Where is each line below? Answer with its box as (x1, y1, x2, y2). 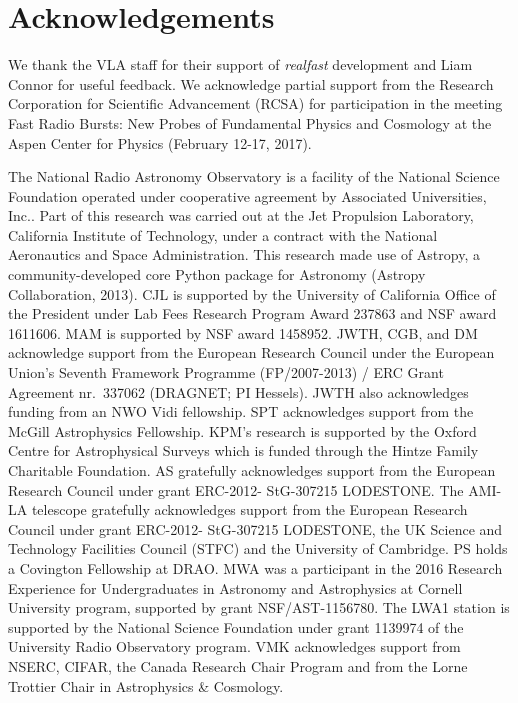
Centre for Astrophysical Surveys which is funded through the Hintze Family (8, 440, 479, 461)
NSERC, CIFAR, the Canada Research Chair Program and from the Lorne (8, 655, 468, 676)
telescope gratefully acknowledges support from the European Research (31, 499, 468, 520)
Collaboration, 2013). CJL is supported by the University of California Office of (8, 283, 496, 304)
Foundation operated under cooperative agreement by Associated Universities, (8, 185, 487, 206)
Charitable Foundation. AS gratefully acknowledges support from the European (8, 460, 496, 480)
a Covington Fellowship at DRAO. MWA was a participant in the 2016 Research (8, 557, 503, 578)
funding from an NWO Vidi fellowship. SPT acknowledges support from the (8, 401, 474, 422)
